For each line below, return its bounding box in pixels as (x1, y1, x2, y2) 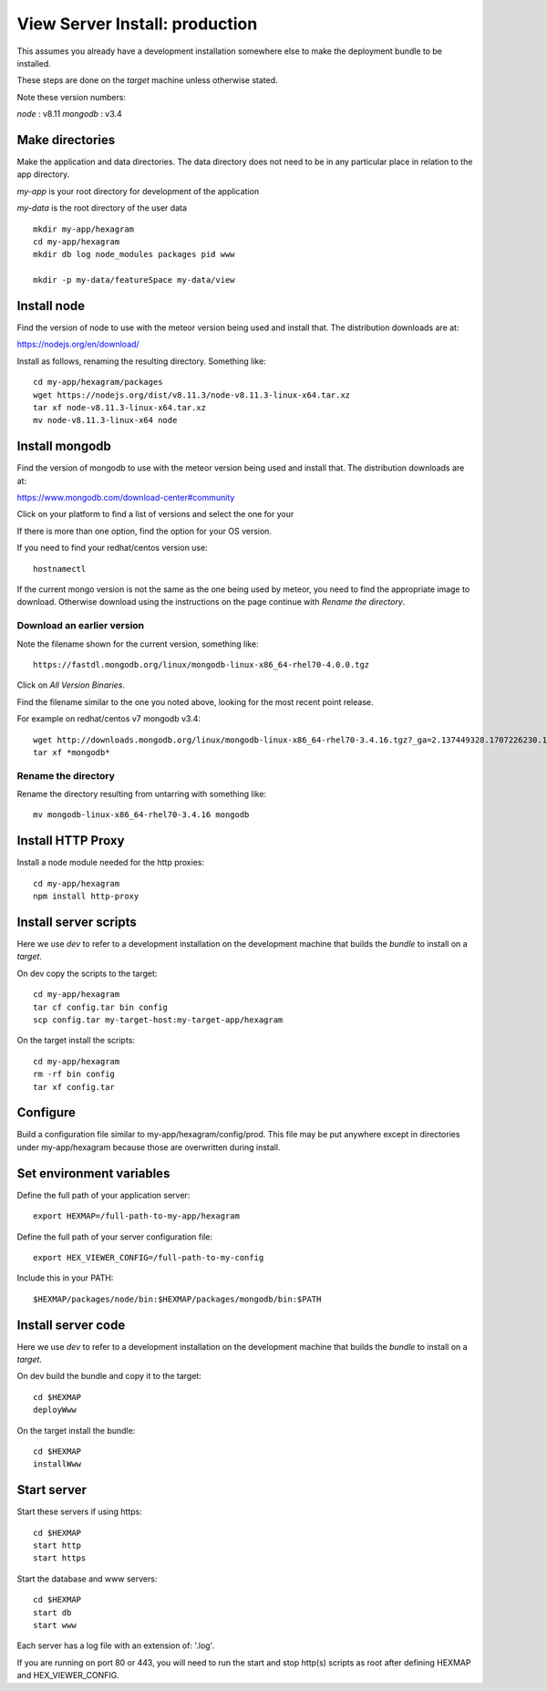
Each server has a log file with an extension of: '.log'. (16, 1640, 214, 1651)
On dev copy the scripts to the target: (16, 968, 158, 979)
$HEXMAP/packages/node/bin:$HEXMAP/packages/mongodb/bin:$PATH (33, 1293, 322, 1304)
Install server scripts (16, 914, 137, 929)
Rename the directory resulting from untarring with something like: (16, 789, 267, 800)
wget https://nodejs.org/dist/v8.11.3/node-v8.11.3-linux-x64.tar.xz (33, 389, 351, 400)
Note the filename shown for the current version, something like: (16, 638, 259, 649)
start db (33, 1607, 72, 1618)
